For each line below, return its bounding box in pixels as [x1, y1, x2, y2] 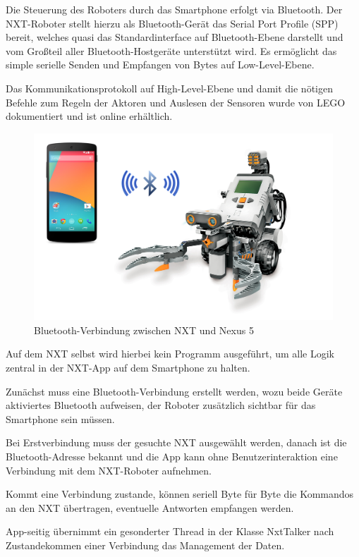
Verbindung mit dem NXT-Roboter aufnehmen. [6, 463, 212, 477]
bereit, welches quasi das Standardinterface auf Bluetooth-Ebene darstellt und [6, 30, 343, 44]
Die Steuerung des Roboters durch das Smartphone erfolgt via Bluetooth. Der [6, 2, 343, 16]
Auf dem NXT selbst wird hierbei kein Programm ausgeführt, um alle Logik [6, 346, 334, 361]
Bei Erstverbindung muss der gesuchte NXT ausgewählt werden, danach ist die [6, 435, 347, 450]
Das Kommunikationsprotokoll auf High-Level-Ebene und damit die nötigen [6, 80, 333, 95]
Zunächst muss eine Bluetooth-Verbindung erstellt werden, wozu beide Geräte [6, 384, 343, 398]
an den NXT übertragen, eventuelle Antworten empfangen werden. [6, 500, 294, 515]
